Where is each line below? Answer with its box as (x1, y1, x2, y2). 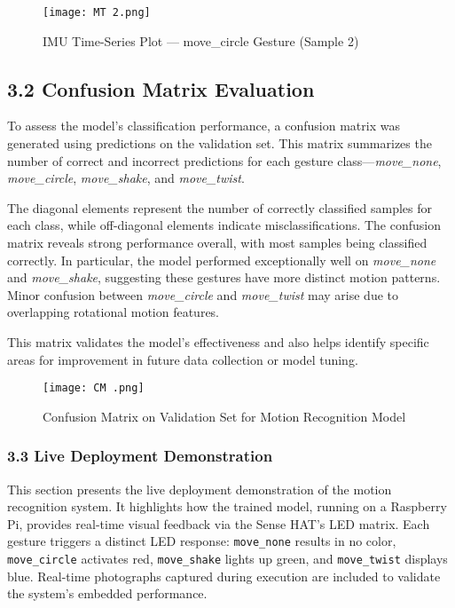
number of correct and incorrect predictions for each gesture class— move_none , (7, 151, 442, 170)
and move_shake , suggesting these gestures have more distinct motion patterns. (7, 268, 441, 287)
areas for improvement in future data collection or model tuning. (7, 350, 358, 368)
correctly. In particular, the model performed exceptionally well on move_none (7, 250, 436, 269)
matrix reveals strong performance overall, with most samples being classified (7, 233, 428, 252)
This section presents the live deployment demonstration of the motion (7, 479, 392, 498)
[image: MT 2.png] (43, 6, 151, 19)
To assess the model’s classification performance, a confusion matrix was (7, 116, 400, 135)
